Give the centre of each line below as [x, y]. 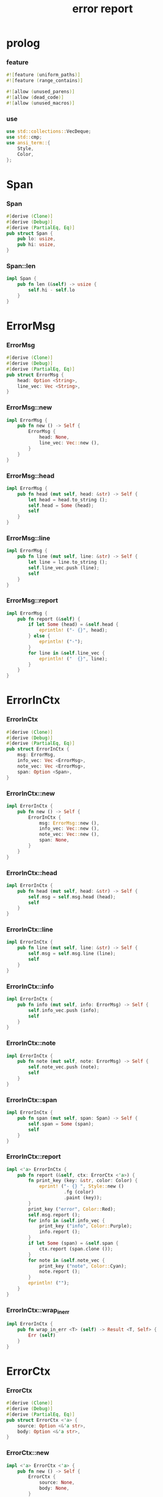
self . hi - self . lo [52, 290]
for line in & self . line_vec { [67, 653]
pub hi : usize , [37, 245]
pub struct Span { [30, 233]
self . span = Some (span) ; [61, 1124]
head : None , [54, 437]
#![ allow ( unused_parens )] [41, 92]
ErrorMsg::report [32, 601]
